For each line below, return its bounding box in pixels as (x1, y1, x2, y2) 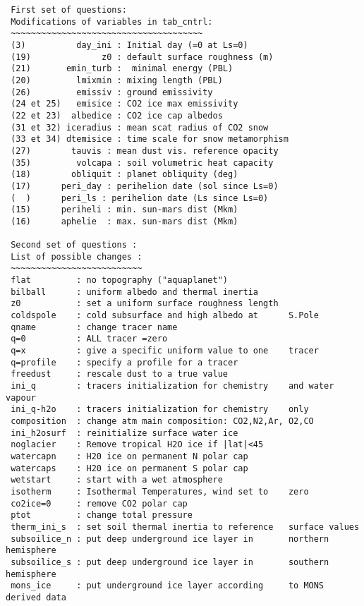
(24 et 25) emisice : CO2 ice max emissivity (11, 99, 238, 109)
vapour (6, 392, 36, 403)
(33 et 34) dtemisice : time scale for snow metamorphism (11, 134, 289, 145)
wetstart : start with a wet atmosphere (11, 475, 223, 485)
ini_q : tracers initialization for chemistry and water (11, 381, 334, 391)
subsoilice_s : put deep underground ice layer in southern (11, 557, 329, 567)
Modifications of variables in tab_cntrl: (11, 16, 213, 27)
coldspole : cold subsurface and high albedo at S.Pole (11, 310, 319, 321)
